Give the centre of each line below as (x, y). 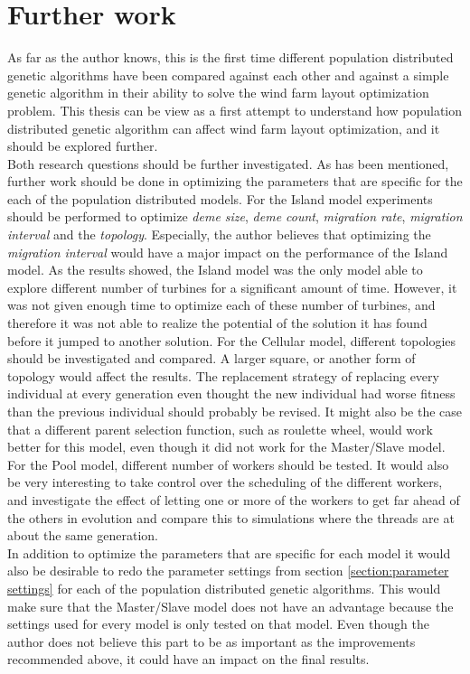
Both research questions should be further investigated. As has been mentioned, (228, 163)
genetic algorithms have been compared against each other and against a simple (228, 75)
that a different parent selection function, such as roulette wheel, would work (220, 429)
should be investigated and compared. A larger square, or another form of (211, 358)
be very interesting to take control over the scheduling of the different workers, (225, 482)
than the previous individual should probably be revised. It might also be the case (235, 411)
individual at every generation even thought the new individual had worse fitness (231, 393)
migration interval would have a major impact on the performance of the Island (228, 252)
